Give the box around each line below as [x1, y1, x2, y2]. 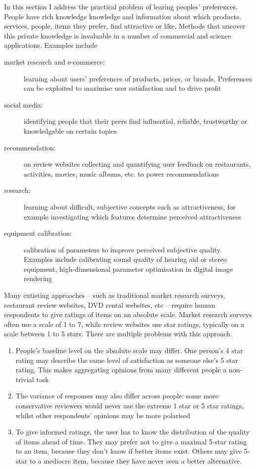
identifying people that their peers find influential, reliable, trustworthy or [24, 116, 248, 126]
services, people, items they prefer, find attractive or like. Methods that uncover [4, 21, 246, 31]
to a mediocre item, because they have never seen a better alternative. [29, 455, 242, 466]
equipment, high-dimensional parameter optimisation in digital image [24, 263, 233, 274]
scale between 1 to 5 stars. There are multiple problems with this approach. [4, 328, 232, 339]
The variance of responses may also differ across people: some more [15, 391, 219, 401]
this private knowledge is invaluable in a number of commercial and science [4, 30, 231, 40]
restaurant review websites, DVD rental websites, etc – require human [4, 299, 216, 310]
